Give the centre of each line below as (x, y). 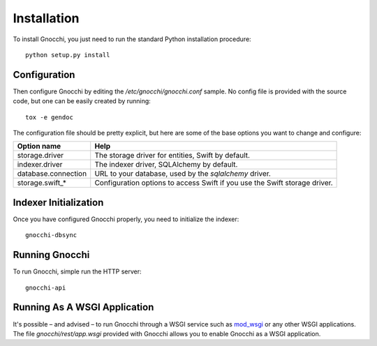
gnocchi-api (46, 287)
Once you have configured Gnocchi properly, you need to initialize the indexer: (126, 219)
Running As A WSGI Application (83, 307)
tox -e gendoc (49, 117)
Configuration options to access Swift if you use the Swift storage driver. (214, 183)
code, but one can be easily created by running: (82, 101)
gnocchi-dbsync (51, 235)
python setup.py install (68, 55)
